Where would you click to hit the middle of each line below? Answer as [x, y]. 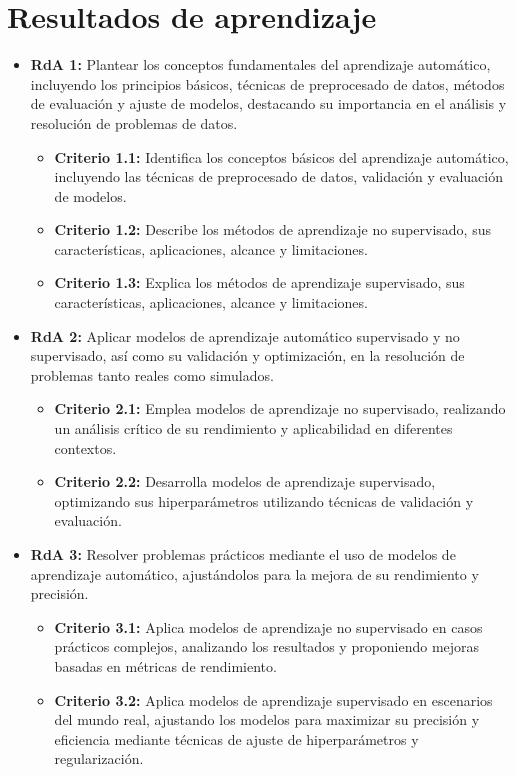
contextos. [85, 447]
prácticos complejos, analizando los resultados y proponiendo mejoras [267, 646]
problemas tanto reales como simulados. [152, 374]
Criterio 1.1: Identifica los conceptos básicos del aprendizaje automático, [281, 156]
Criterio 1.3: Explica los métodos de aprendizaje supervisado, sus [259, 282]
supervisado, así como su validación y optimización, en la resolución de [247, 355]
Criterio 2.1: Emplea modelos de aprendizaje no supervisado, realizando [280, 408]
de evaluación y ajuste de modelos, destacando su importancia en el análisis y [268, 103]
